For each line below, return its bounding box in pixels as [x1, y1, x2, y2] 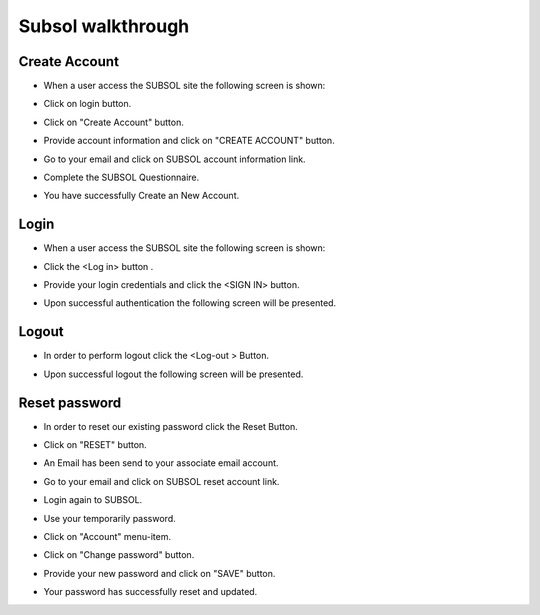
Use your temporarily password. [43, 512, 177, 524]
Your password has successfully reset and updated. [43, 586, 258, 598]
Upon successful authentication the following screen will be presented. [43, 297, 337, 309]
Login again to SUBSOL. [43, 494, 143, 506]
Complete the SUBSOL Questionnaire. [43, 171, 200, 184]
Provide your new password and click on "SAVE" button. [43, 567, 276, 579]
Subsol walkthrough [18, 15, 190, 37]
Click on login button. [43, 98, 132, 110]
